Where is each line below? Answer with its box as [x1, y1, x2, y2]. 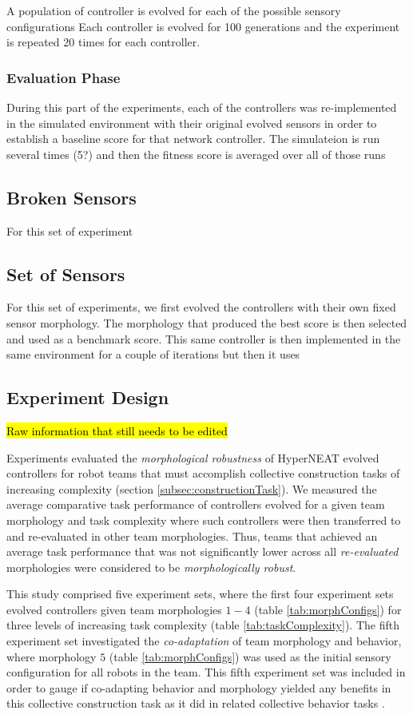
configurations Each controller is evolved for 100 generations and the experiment [6, 18, 400, 34]
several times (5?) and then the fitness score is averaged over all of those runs [6, 145, 386, 162]
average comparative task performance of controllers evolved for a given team [6, 496, 385, 513]
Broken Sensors [6, 184, 137, 209]
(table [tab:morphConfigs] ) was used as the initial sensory [109, 648, 391, 664]
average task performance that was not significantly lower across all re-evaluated [6, 543, 399, 560]
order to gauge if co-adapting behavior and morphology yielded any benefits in [6, 679, 391, 696]
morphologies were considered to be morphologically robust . [6, 558, 296, 575]
